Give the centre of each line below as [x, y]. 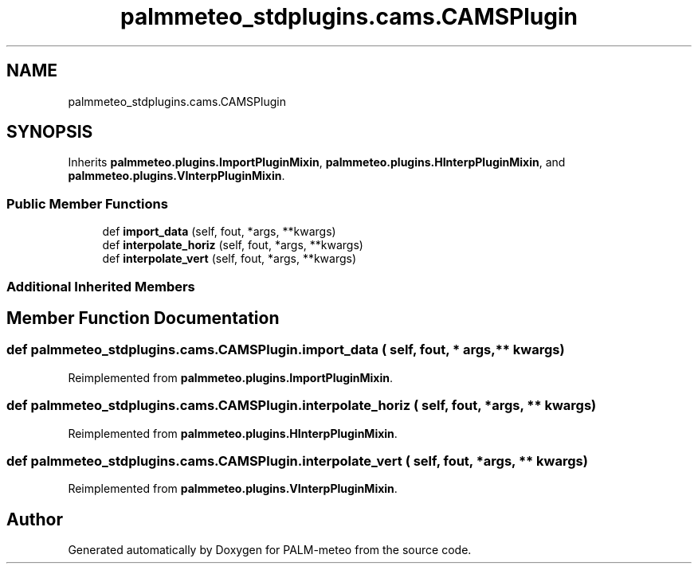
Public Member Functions [87, 203]
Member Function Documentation [143, 318]
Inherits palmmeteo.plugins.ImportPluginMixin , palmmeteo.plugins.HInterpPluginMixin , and [317, 162]
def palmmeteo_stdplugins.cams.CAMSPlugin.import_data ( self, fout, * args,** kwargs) [286, 350]
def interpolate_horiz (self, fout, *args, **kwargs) [233, 245]
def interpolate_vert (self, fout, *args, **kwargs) [229, 259]
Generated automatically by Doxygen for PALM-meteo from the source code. [270, 550]
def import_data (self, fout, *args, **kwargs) [219, 232]
